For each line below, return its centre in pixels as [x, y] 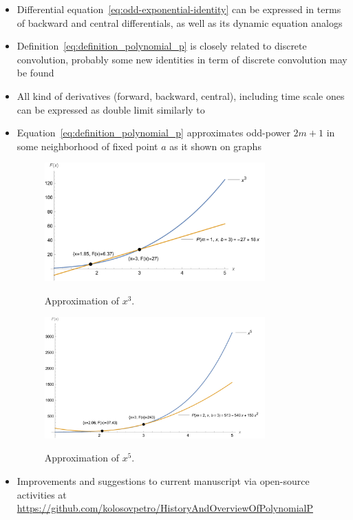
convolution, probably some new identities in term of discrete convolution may [182, 59]
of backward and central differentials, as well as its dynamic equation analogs [180, 22]
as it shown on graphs [215, 146]
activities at [42, 494]
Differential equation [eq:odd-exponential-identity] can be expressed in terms [179, 9]
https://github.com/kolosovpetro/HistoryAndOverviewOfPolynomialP [165, 508]
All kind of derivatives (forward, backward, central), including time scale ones [181, 95]
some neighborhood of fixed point [87, 146]
